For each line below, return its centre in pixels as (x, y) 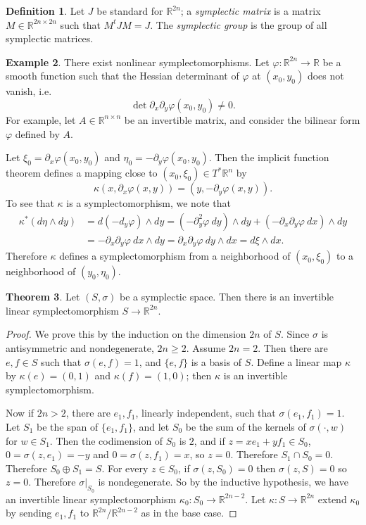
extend (332, 499)
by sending (29, 513)
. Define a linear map (296, 361)
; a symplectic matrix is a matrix (251, 11)
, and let (151, 427)
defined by (37, 133)
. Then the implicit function (269, 157)
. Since (295, 334)
